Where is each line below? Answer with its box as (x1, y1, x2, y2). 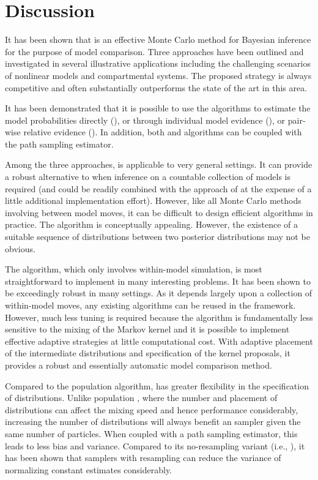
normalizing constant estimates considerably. (5, 463, 172, 476)
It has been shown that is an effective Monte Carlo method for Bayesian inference (5, 33, 311, 46)
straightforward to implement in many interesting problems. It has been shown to (5, 274, 311, 287)
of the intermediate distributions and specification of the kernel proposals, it (5, 347, 290, 359)
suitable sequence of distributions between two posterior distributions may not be (5, 230, 310, 243)
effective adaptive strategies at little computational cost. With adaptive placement (5, 334, 313, 347)
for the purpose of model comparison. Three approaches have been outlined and (5, 45, 304, 58)
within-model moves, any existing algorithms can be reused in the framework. (5, 299, 296, 311)
